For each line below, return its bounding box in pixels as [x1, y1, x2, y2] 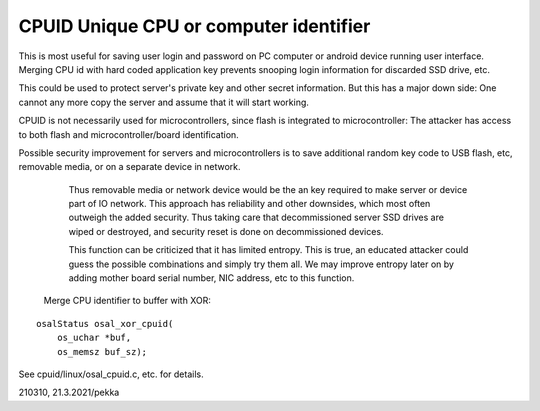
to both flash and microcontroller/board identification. [18, 128, 239, 140]
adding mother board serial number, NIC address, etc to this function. [68, 272, 355, 284]
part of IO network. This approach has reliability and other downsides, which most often [68, 198, 431, 210]
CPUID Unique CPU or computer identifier [18, 15, 371, 37]
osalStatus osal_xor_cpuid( [36, 318, 174, 329]
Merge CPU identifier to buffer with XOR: [43, 295, 212, 307]
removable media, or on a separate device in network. [18, 161, 241, 173]
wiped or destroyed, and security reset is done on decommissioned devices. [68, 225, 384, 237]
